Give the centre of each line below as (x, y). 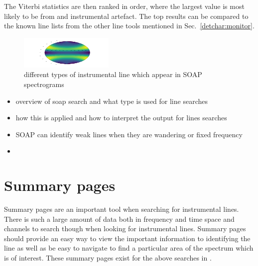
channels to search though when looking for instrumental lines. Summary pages (125, 228)
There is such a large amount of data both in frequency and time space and (119, 219)
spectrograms (44, 84)
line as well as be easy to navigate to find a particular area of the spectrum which (129, 248)
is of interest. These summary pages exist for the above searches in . (108, 258)
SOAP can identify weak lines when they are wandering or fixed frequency (129, 134)
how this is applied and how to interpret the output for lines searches (121, 118)
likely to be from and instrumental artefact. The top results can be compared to (126, 16)
